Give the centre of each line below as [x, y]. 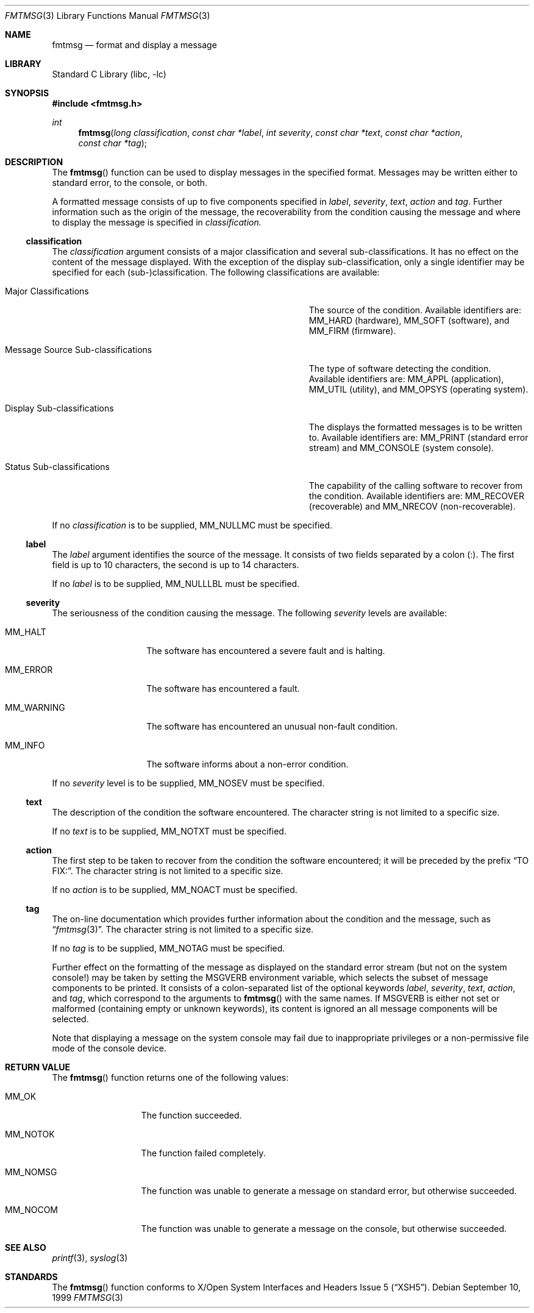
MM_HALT [26, 632]
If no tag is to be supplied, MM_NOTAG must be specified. [169, 948]
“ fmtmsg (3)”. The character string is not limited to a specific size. [183, 929]
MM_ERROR [29, 670]
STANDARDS [31, 1277]
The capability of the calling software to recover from [416, 486]
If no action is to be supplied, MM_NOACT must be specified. [175, 890]
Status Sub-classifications [57, 467]
